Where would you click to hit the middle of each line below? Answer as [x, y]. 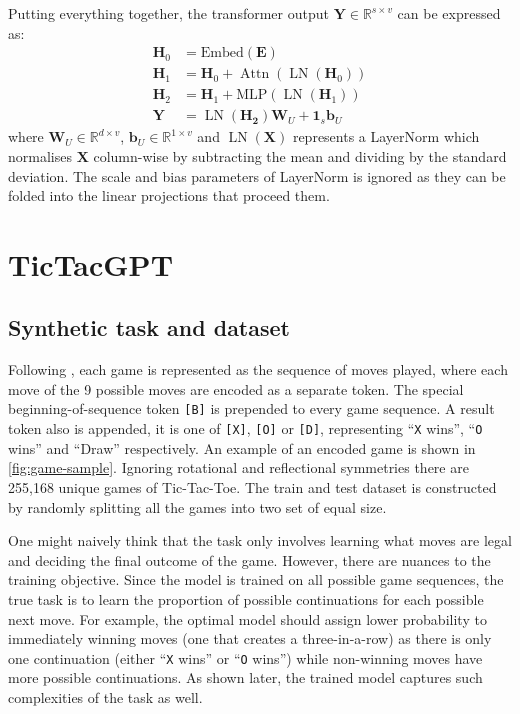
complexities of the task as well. [105, 696]
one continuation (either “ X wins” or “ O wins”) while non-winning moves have [245, 657]
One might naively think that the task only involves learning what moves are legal [260, 540]
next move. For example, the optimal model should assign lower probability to [247, 618]
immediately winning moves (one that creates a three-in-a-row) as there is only [250, 638]
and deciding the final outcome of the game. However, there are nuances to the [249, 559]
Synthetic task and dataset [149, 327]
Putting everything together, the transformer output [168, 13]
